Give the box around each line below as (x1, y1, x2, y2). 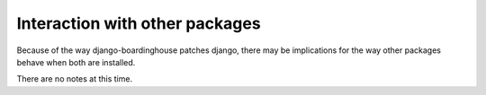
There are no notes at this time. (16, 73, 133, 84)
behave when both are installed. (16, 56, 136, 67)
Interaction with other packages (16, 13, 261, 33)
